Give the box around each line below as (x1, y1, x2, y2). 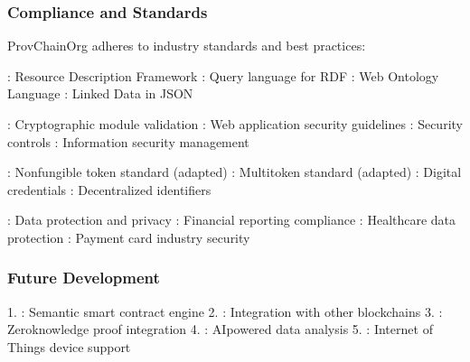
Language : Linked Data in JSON (7, 84, 193, 103)
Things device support (7, 337, 131, 356)
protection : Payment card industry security (7, 227, 250, 246)
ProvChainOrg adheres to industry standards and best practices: (7, 36, 366, 55)
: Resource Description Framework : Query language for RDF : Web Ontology (7, 66, 439, 85)
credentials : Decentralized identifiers (7, 180, 211, 199)
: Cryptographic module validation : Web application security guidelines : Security (7, 115, 463, 133)
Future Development (7, 266, 160, 289)
